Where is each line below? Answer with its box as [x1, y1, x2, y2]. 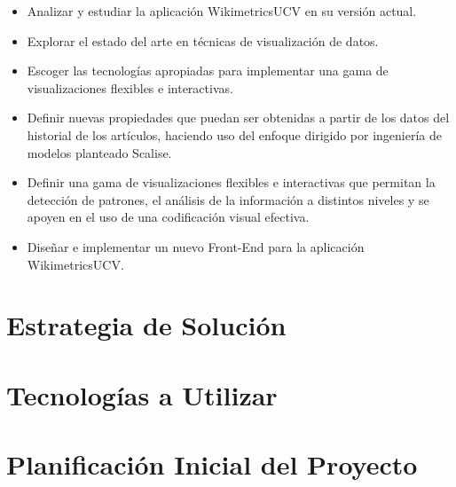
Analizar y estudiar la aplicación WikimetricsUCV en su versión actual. [27, 2, 417, 20]
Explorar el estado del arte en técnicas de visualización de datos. [27, 31, 379, 50]
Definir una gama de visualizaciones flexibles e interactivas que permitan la [27, 173, 436, 192]
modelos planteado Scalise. [27, 143, 172, 161]
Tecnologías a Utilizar [6, 376, 278, 412]
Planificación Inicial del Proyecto [6, 446, 418, 483]
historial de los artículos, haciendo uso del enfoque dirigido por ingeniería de [27, 125, 443, 144]
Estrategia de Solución [6, 307, 287, 343]
